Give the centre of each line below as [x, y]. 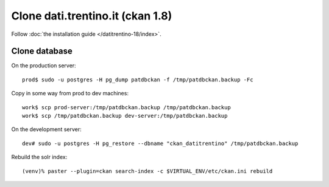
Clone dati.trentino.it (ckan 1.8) [92, 16]
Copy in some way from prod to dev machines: [70, 93]
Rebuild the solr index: [39, 157]
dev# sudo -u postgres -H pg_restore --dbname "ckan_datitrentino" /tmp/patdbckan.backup [160, 143]
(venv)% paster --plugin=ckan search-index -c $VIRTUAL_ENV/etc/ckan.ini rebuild [147, 171]
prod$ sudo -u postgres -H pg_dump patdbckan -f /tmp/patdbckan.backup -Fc [138, 80]
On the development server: [46, 129]
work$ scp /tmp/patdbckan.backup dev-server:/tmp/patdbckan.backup [125, 116]
